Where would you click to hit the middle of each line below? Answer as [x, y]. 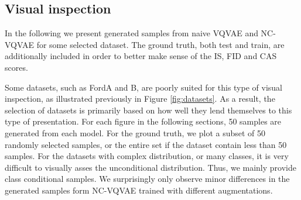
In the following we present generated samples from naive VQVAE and [131, 33]
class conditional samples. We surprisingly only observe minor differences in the [147, 179]
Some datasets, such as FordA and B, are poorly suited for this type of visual [143, 87]
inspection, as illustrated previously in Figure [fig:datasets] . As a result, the [140, 99]
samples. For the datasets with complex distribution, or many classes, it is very [147, 156]
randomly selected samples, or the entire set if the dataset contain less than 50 [146, 144]
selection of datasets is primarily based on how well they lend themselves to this [148, 110]
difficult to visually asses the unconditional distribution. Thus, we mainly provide [150, 167]
